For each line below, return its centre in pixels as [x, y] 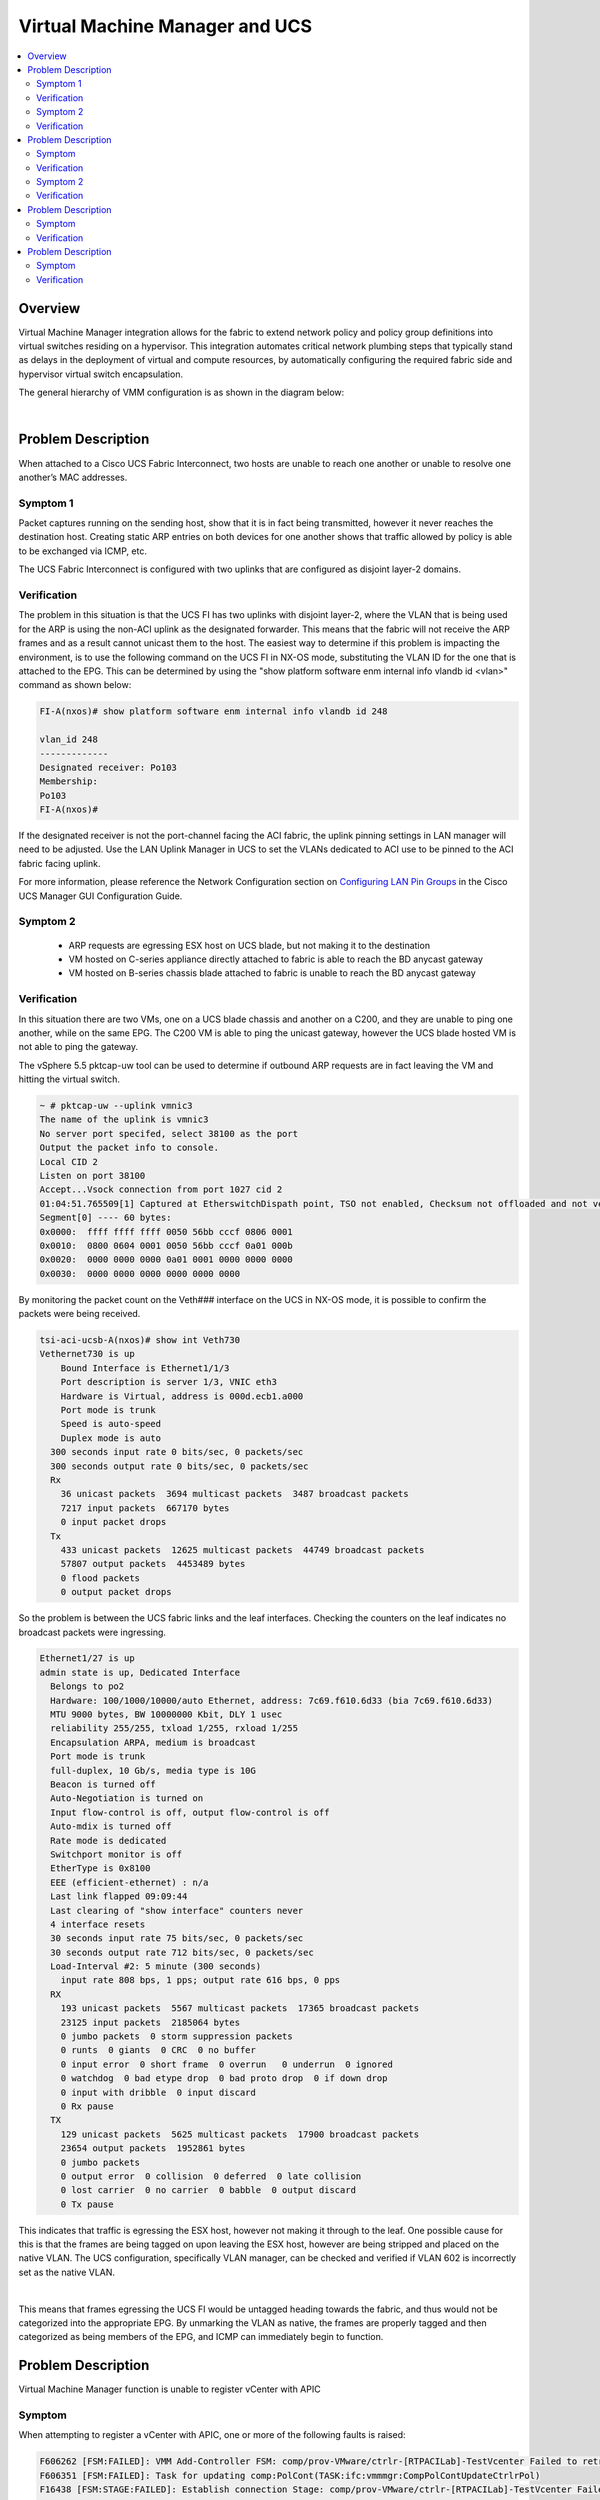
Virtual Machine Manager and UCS [165, 26]
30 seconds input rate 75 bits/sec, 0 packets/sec [177, 1938]
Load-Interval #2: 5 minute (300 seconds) [156, 1966]
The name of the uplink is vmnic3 [124, 1119]
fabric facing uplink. [59, 863]
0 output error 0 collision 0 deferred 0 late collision [211, 2176]
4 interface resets [98, 1924]
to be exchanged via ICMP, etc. [82, 551]
